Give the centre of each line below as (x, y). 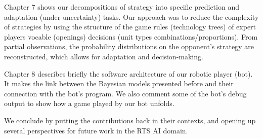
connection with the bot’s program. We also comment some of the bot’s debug (125, 93)
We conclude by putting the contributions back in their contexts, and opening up (130, 120)
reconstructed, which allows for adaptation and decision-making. (104, 56)
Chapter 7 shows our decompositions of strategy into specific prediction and (122, 7)
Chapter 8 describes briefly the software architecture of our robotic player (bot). (128, 73)
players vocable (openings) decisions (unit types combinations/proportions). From (131, 36)
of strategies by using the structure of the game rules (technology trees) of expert (130, 27)
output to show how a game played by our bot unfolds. (89, 103)
